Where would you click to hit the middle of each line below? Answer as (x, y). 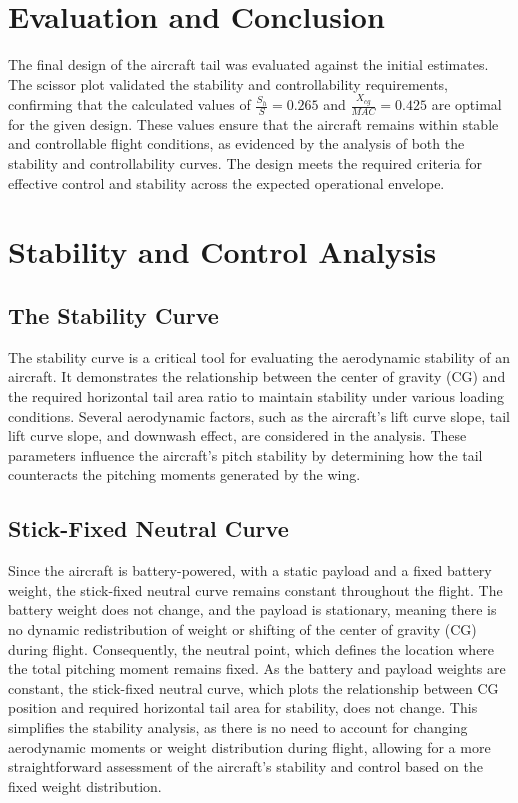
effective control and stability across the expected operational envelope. (226, 182)
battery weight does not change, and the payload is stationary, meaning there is (252, 609)
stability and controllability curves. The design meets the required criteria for (245, 163)
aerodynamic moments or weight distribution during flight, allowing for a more (249, 746)
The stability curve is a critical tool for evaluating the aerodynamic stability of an (259, 356)
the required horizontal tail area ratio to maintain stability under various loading (256, 396)
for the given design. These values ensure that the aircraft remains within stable (253, 123)
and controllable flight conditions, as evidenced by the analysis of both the (236, 143)
